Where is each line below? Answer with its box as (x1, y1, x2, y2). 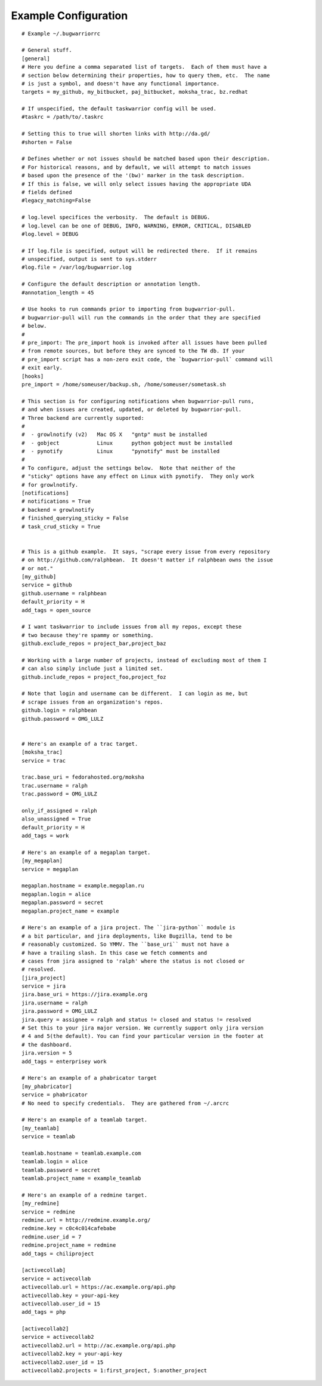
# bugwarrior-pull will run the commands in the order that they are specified (21, 314, 261, 321)
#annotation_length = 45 (21, 289, 94, 296)
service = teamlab (21, 1133, 76, 1140)
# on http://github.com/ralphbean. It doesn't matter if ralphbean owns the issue (21, 557, 274, 564)
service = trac (21, 757, 66, 764)
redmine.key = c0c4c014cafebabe (21, 1225, 116, 1232)
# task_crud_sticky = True (21, 523, 101, 530)
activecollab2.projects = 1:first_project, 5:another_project (21, 1367, 208, 1374)
